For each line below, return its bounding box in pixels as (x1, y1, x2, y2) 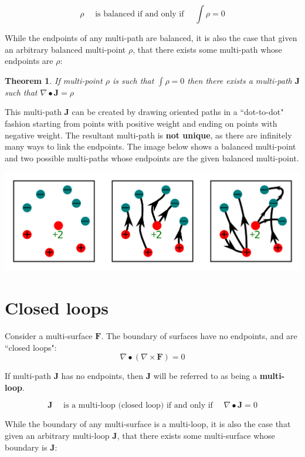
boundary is (5, 441, 48, 453)
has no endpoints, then (61, 370, 144, 382)
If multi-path (5, 370, 51, 382)
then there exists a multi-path (187, 74, 292, 86)
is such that (112, 74, 154, 86)
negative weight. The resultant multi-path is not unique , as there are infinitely (5, 128, 292, 141)
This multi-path (5, 106, 62, 118)
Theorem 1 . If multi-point (5, 74, 103, 86)
